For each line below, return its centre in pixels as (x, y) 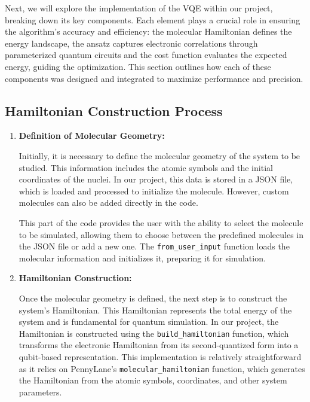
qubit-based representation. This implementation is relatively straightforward (160, 356)
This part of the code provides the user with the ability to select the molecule (161, 222)
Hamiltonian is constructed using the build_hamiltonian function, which (154, 333)
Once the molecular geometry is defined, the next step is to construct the (153, 298)
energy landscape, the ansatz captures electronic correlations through (131, 43)
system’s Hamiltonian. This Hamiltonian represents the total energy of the (155, 310)
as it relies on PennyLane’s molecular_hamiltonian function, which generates (162, 368)
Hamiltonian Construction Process (114, 110)
